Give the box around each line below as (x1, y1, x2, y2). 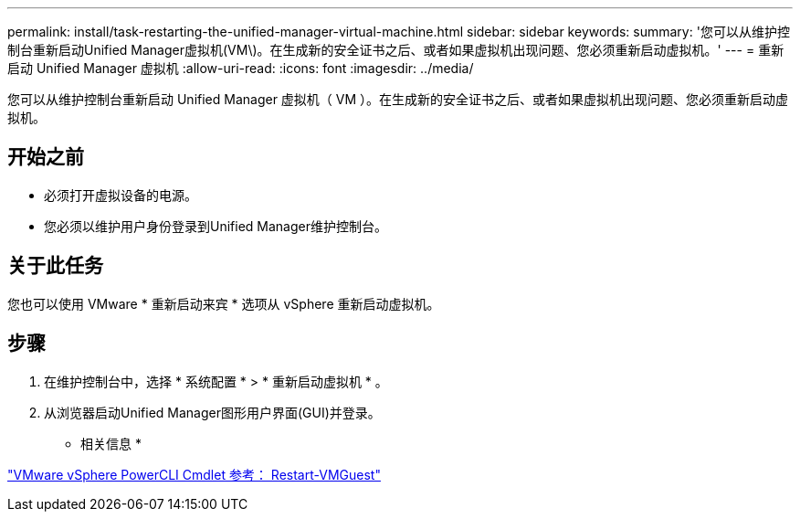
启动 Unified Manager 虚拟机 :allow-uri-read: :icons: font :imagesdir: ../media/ (7, 60, 474, 76)
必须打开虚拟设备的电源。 (44, 186, 197, 203)
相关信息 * (80, 435, 142, 451)
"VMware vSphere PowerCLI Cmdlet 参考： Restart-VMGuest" (7, 466, 381, 482)
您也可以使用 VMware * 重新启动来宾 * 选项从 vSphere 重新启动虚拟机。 (7, 295, 440, 312)
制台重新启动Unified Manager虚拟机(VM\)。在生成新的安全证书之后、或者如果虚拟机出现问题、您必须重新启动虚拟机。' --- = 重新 (7, 42, 784, 58)
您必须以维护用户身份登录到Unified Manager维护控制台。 (44, 217, 387, 234)
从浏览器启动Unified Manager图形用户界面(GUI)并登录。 (44, 404, 381, 420)
